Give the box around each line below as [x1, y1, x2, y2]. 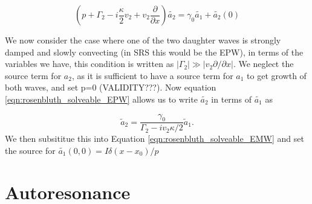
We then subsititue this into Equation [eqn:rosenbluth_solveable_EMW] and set [5, 132, 304, 145]
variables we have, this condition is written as [5, 57, 174, 70]
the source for [5, 144, 56, 156]
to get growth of [247, 69, 307, 81]
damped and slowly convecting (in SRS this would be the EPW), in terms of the [5, 45, 304, 58]
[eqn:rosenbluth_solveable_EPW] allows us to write [5, 92, 198, 105]
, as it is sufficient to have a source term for [71, 69, 233, 81]
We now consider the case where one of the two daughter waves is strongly [5, 34, 281, 46]
